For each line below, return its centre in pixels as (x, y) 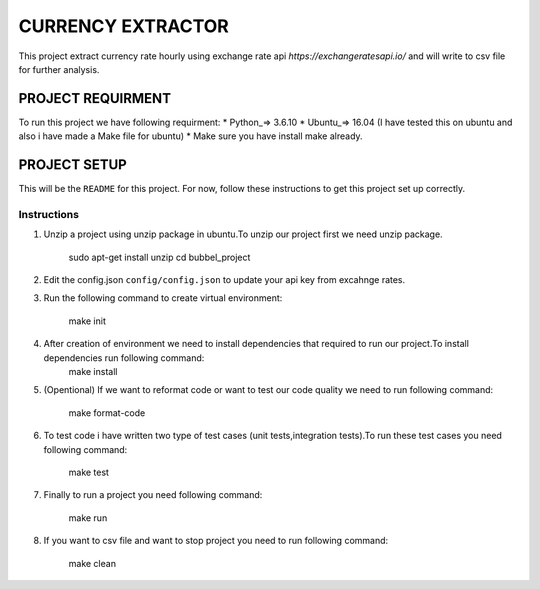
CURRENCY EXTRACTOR (123, 26)
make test (89, 472)
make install (93, 372)
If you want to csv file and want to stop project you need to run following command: (216, 541)
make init (87, 321)
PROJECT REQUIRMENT (95, 98)
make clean (92, 563)
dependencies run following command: (124, 357)
